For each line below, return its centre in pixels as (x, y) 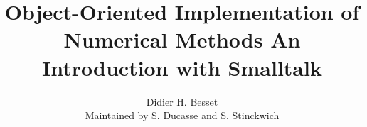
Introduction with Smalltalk (182, 67)
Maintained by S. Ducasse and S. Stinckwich (182, 115)
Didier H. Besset (182, 101)
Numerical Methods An (182, 39)
